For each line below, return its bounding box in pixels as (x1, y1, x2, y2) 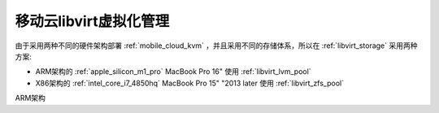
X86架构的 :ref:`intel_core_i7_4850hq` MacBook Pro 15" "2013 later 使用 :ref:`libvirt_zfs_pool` (35, 78, 345, 88)
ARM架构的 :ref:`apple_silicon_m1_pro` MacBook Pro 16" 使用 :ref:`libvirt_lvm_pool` (35, 67, 312, 76)
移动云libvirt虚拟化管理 (15, 12, 170, 30)
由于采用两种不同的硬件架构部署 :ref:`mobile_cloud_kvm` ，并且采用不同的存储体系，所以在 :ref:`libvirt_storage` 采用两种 (15, 41, 418, 50)
